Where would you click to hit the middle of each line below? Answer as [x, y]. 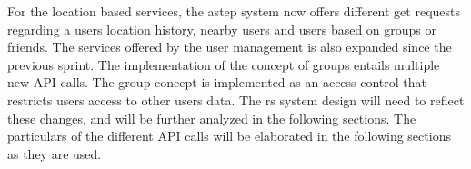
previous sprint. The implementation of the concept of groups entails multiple [224, 64]
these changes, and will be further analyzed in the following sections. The [212, 118]
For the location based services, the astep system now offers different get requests [234, 11]
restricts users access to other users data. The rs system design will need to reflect [236, 99]
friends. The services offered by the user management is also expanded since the [230, 47]
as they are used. [55, 153]
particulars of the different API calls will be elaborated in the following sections [229, 136]
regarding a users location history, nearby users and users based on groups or [222, 29]
